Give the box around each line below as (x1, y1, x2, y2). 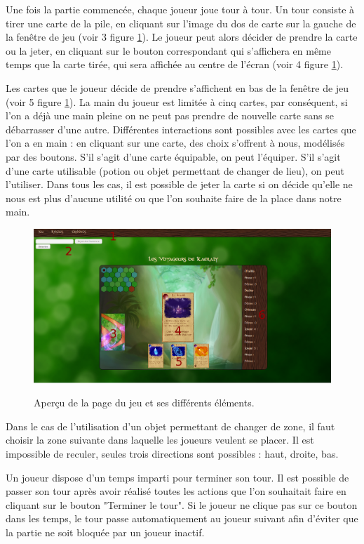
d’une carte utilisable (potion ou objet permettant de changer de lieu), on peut (6, 163, 344, 178)
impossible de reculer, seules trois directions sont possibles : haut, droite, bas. (6, 446, 339, 460)
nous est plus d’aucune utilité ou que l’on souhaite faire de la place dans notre (6, 190, 342, 205)
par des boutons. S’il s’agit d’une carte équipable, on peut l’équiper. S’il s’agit (6, 149, 341, 164)
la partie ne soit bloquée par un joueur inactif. (6, 524, 205, 539)
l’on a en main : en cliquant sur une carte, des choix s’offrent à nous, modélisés (6, 135, 345, 150)
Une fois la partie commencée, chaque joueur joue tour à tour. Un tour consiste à (6, 2, 355, 16)
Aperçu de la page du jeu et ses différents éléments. (34, 395, 255, 410)
